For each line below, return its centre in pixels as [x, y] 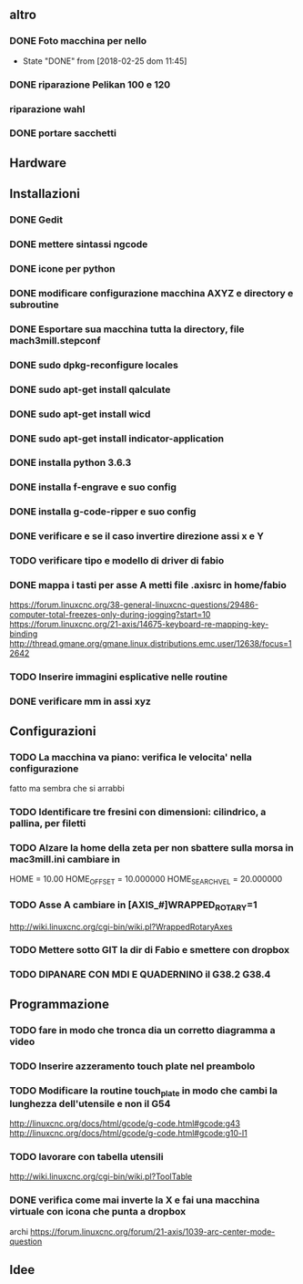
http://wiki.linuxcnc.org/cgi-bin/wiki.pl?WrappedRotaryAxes [121, 927]
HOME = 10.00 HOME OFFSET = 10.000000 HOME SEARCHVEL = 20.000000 [146, 880]
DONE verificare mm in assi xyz [81, 701]
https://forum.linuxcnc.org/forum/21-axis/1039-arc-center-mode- [153, 1231]
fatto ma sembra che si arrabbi [67, 788]
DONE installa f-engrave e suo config [93, 487]
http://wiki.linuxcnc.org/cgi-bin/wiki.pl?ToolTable [101, 1176]
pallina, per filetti [48, 823]
